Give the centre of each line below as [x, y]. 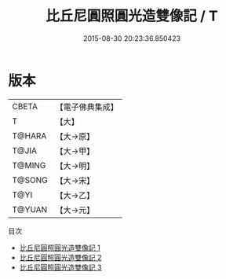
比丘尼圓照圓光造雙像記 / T [132, 16]
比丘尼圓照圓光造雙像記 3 [60, 267]
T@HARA [29, 136]
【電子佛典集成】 [87, 107]
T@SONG [30, 180]
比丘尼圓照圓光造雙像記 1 [60, 248]
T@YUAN [30, 209]
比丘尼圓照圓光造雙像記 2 [60, 257]
